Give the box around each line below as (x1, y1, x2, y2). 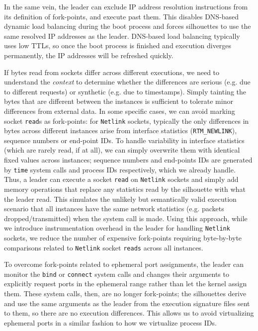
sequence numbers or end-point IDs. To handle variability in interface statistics (4, 135, 245, 145)
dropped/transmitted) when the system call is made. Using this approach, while (4, 213, 248, 223)
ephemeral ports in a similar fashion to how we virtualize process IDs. (4, 317, 217, 328)
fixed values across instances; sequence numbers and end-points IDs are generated (4, 155, 253, 165)
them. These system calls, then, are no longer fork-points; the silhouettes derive (4, 288, 247, 299)
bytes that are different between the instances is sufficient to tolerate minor (4, 96, 233, 106)
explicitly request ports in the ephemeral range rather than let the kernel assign (4, 278, 247, 289)
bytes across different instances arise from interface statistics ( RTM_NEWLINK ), (4, 125, 237, 136)
